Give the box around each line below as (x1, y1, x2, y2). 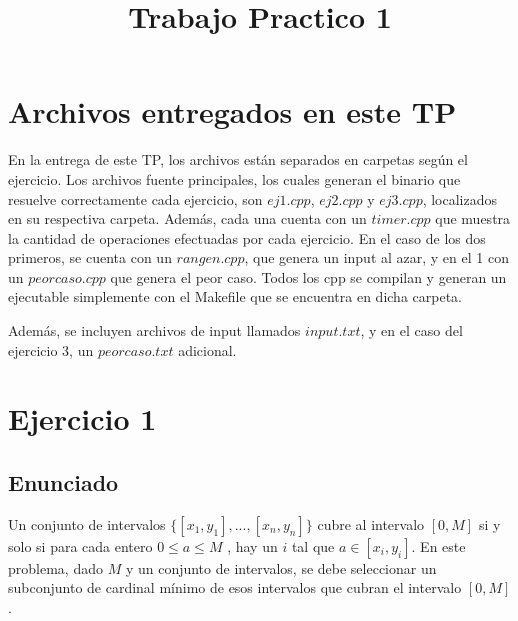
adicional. (178, 339, 237, 360)
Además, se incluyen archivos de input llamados (8, 320, 301, 341)
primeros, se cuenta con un (8, 247, 172, 268)
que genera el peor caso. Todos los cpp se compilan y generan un (110, 266, 507, 287)
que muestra (435, 208, 511, 229)
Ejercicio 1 (8, 398, 157, 439)
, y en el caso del (360, 320, 463, 341)
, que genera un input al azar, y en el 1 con (244, 247, 509, 268)
